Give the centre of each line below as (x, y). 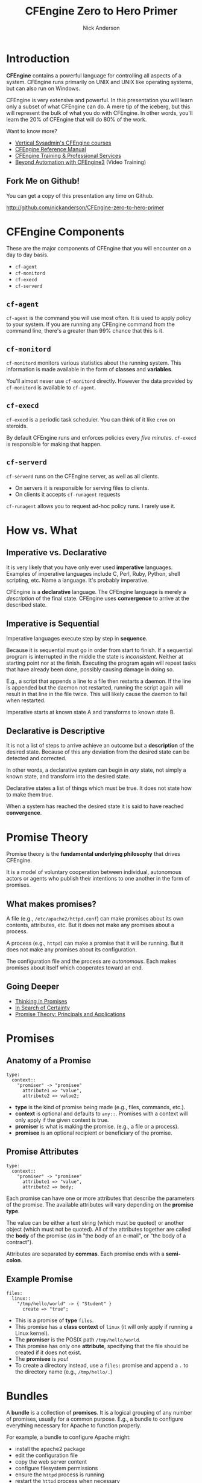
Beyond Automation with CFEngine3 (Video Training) (80, 162)
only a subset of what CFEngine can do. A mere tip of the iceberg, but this (98, 106)
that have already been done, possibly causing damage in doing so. (90, 669)
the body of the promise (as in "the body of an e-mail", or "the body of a (96, 1236)
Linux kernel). (32, 1333)
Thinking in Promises (41, 1001)
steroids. (17, 426)
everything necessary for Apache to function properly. (74, 1426)
